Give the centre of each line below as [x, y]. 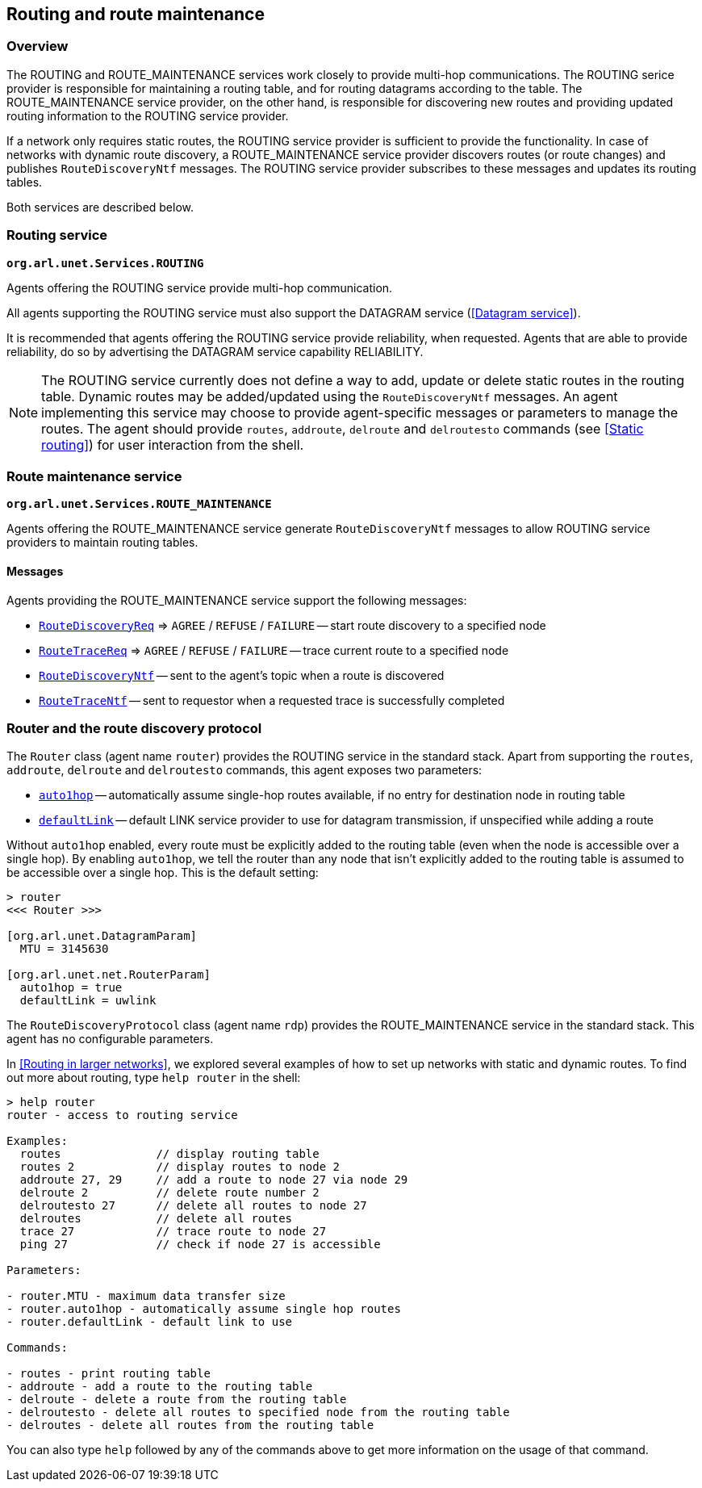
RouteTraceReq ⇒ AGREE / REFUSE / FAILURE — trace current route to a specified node [274, 650]
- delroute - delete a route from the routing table [177, 1400]
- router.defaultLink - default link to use [150, 1322]
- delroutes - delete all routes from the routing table [190, 1425]
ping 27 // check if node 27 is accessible [200, 1245]
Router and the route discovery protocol [134, 728]
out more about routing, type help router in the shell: [154, 1078]
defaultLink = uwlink [88, 1001]
